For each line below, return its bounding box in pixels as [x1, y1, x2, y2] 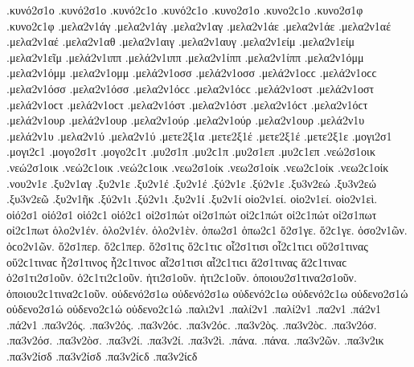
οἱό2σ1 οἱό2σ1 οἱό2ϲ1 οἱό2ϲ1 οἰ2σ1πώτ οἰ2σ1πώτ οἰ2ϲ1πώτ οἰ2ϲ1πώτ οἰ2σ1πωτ [6, 206, 377, 222]
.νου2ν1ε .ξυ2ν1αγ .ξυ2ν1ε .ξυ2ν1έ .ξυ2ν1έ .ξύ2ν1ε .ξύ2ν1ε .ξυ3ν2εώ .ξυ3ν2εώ [6, 174, 376, 191]
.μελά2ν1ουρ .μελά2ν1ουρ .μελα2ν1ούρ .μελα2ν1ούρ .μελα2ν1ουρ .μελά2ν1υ [6, 112, 365, 128]
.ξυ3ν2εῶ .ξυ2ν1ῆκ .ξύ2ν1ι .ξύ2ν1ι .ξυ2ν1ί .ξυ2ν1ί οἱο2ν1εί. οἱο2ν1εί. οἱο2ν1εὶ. [6, 190, 378, 207]
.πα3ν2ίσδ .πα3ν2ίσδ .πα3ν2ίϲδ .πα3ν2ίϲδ [6, 348, 198, 365]
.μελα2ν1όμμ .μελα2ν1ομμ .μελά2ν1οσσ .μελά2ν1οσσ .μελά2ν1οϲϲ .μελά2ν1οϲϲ [6, 64, 377, 81]
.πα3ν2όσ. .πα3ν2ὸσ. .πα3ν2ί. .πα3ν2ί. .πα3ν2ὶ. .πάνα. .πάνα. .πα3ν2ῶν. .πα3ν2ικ [6, 332, 384, 349]
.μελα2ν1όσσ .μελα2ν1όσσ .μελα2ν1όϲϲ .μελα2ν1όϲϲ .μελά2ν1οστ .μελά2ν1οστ [6, 80, 375, 96]
